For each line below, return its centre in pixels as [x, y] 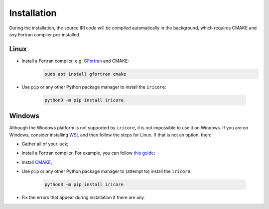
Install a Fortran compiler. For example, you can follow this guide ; [88, 153]
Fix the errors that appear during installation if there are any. [83, 198]
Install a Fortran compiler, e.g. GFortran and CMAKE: [75, 61]
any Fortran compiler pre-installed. [45, 34]
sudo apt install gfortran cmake [85, 74]
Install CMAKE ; [37, 162]
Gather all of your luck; [45, 144]
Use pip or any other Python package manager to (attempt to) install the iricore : [107, 171]
